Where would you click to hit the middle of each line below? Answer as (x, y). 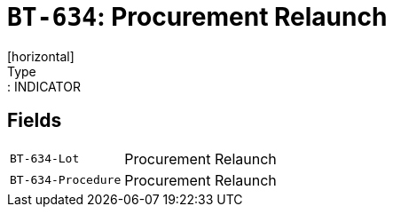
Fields (35, 121)
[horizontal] (41, 56)
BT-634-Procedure (66, 180)
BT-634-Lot (45, 159)
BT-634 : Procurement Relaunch (197, 17)
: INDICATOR (44, 86)
